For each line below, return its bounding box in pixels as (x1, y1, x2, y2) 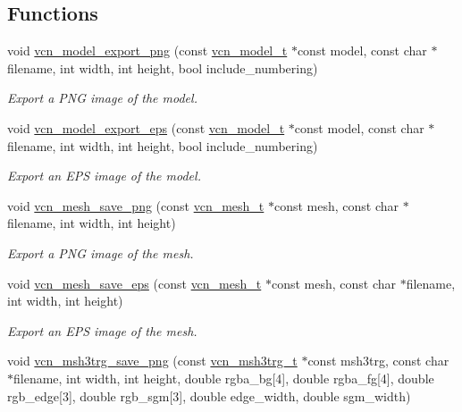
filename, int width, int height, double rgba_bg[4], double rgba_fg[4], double (13, 368, 434, 387)
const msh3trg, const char (307, 351, 449, 370)
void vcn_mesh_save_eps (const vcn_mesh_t (7, 273, 262, 292)
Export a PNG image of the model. (7, 88, 197, 107)
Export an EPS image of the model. (7, 166, 201, 185)
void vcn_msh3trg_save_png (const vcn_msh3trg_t (7, 351, 298, 370)
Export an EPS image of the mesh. (7, 321, 197, 340)
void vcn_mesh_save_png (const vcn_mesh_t (7, 196, 265, 214)
